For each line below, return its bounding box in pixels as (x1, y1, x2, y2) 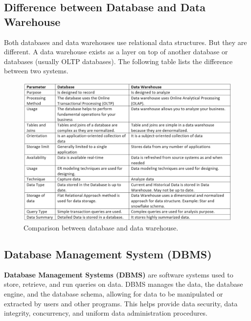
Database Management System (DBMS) (4, 246, 212, 261)
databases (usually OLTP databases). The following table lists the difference (4, 56, 233, 66)
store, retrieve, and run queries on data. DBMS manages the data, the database (4, 279, 243, 289)
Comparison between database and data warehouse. (23, 222, 179, 232)
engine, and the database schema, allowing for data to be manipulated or (4, 288, 223, 298)
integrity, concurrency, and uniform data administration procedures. (4, 308, 207, 318)
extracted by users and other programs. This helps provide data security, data (4, 298, 238, 308)
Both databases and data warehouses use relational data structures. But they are (4, 37, 247, 47)
